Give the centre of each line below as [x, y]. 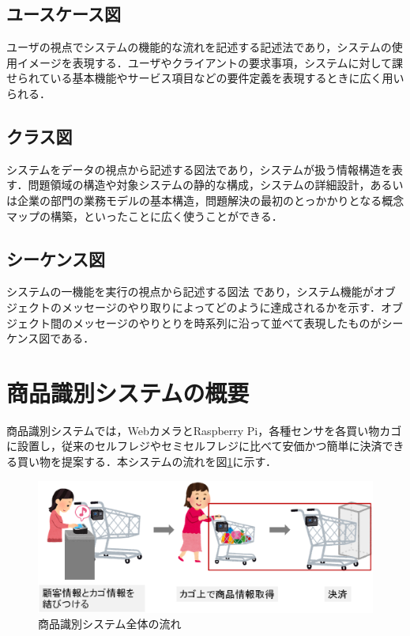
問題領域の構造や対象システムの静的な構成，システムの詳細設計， [199, 185]
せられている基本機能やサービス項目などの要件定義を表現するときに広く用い [205, 78]
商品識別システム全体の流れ [110, 624]
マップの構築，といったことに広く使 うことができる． [145, 216]
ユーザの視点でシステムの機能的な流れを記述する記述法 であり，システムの [199, 47]
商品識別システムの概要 [128, 392]
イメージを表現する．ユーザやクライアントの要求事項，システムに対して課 [210, 62]
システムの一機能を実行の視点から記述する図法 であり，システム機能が [190, 291]
